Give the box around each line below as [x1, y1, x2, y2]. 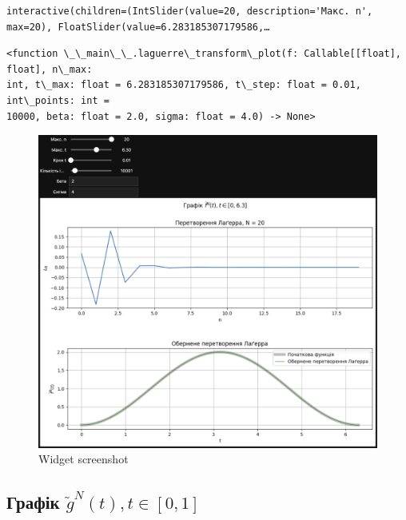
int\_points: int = [6, 94, 109, 106]
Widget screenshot [38, 451, 129, 467]
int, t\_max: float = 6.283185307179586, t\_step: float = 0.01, [6, 79, 361, 91]
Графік [6, 490, 60, 514]
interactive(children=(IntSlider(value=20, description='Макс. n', [6, 6, 373, 17]
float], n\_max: [6, 63, 93, 75]
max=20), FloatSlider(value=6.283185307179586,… [6, 21, 270, 33]
